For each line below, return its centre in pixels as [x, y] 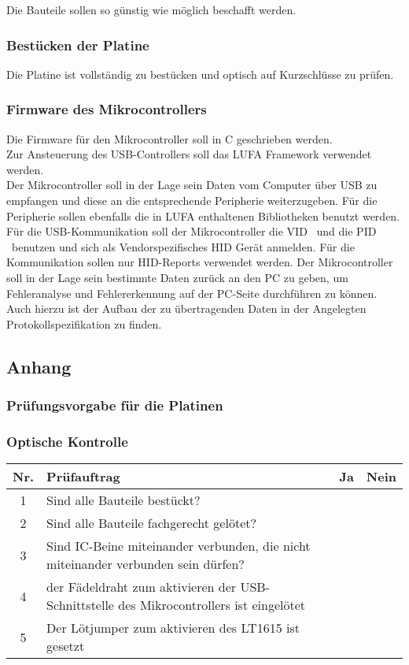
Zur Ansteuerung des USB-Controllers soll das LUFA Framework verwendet [189, 154]
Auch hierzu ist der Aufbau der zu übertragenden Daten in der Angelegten [186, 308]
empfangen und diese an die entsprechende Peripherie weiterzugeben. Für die [192, 200]
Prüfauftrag [83, 477]
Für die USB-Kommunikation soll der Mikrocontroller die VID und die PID [192, 231]
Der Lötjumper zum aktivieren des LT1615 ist [173, 628]
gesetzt [66, 646]
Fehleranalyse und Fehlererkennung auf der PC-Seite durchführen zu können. [192, 293]
